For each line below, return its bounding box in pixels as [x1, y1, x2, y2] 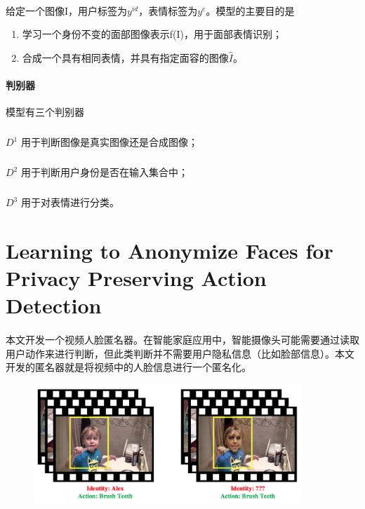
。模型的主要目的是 [206, 3, 295, 18]
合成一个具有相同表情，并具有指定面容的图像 [22, 50, 229, 65]
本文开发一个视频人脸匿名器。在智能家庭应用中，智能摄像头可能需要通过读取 [6, 332, 359, 347]
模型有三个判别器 [6, 104, 84, 119]
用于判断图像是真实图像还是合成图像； [20, 135, 198, 149]
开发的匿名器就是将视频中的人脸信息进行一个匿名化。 [6, 360, 251, 374]
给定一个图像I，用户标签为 [6, 3, 128, 18]
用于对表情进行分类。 [20, 195, 119, 210]
